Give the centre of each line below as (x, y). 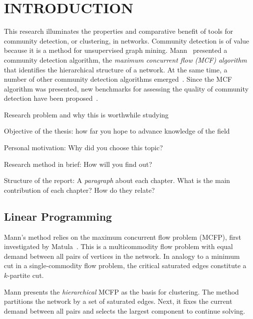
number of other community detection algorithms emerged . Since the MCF (118, 79)
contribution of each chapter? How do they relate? (79, 190)
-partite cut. (26, 275)
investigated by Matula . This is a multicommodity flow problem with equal (118, 246)
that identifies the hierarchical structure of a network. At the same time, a (116, 69)
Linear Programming (58, 216)
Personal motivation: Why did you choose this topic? (84, 148)
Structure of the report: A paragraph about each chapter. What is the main (117, 180)
